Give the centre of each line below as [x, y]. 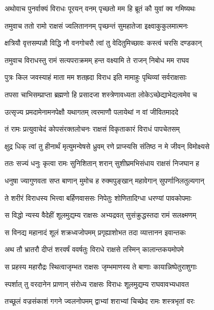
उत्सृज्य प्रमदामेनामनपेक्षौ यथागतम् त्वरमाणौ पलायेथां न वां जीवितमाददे [92, 111]
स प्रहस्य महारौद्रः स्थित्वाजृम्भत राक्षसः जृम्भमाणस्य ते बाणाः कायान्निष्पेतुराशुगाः [101, 266]
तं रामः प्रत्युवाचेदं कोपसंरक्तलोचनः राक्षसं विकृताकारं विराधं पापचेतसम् [92, 129]
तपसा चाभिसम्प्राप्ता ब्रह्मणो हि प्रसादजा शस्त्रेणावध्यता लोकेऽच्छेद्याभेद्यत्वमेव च [101, 94]
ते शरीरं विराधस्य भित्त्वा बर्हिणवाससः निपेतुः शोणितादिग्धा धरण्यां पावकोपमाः [98, 198]
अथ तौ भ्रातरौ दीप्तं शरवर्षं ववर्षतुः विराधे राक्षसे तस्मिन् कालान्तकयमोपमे [94, 249]
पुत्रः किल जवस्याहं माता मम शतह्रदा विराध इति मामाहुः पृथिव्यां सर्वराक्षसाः [96, 77]
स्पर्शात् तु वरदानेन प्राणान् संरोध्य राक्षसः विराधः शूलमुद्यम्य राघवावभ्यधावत [97, 284]
